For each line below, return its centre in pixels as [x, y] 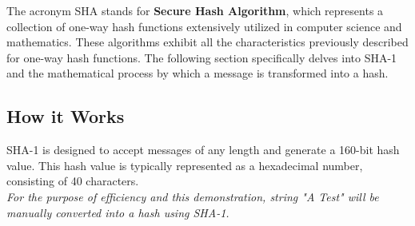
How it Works [66, 116]
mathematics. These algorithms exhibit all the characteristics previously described [207, 42]
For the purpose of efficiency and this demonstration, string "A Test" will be [193, 196]
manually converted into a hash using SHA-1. [118, 212]
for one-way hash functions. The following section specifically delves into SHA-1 [202, 57]
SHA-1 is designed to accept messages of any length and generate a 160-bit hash [203, 150]
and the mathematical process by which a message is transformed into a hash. [198, 73]
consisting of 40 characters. [73, 181]
